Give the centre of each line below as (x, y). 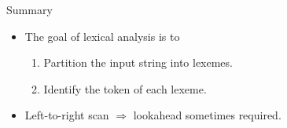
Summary (29, 9)
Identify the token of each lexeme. (125, 88)
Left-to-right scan (67, 115)
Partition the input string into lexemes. (138, 62)
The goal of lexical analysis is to (102, 36)
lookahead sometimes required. (207, 115)
